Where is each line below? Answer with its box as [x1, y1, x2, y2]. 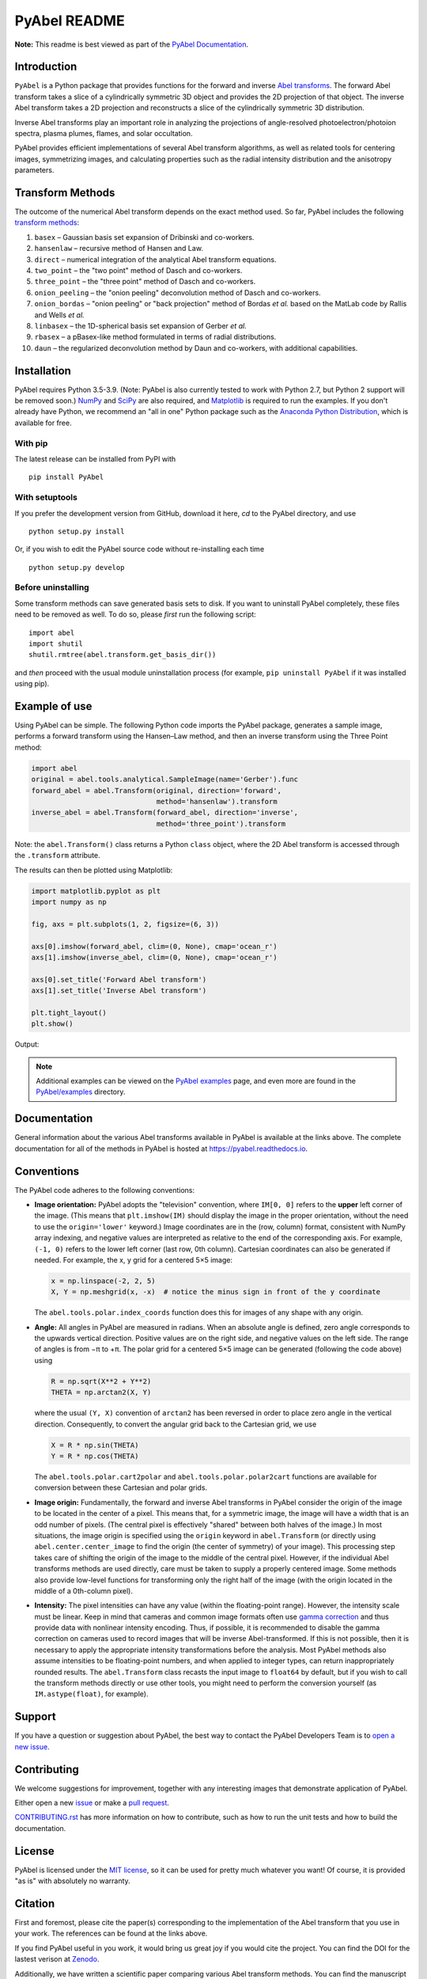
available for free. [14, 418, 72, 427]
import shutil [28, 640, 83, 648]
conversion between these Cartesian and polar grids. [34, 1483, 208, 1492]
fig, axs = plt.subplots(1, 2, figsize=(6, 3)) [31, 919, 219, 929]
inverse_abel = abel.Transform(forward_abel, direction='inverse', [31, 808, 299, 817]
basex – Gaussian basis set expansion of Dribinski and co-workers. [34, 232, 255, 241]
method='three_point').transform [156, 819, 286, 828]
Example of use [14, 700, 93, 712]
